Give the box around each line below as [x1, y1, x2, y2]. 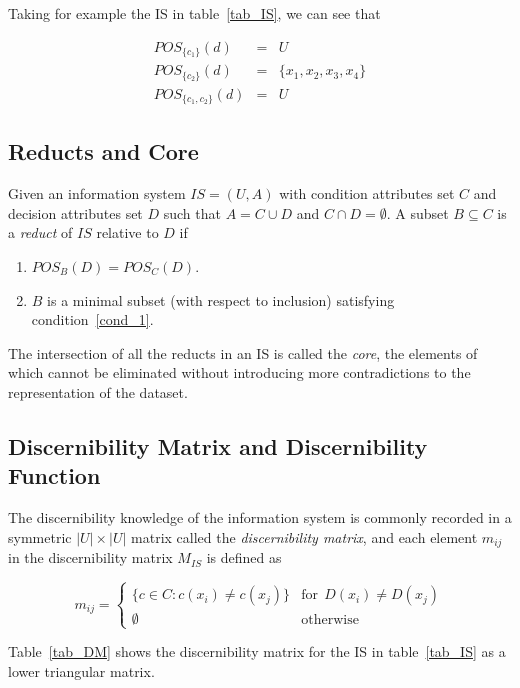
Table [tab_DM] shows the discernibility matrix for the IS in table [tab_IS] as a [8, 641, 506, 662]
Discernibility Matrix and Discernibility [8, 430, 428, 461]
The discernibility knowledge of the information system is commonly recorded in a [8, 507, 512, 528]
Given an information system [8, 183, 186, 204]
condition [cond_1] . [31, 309, 154, 330]
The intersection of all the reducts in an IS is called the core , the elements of [8, 342, 478, 363]
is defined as [206, 547, 282, 568]
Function [8, 460, 101, 491]
